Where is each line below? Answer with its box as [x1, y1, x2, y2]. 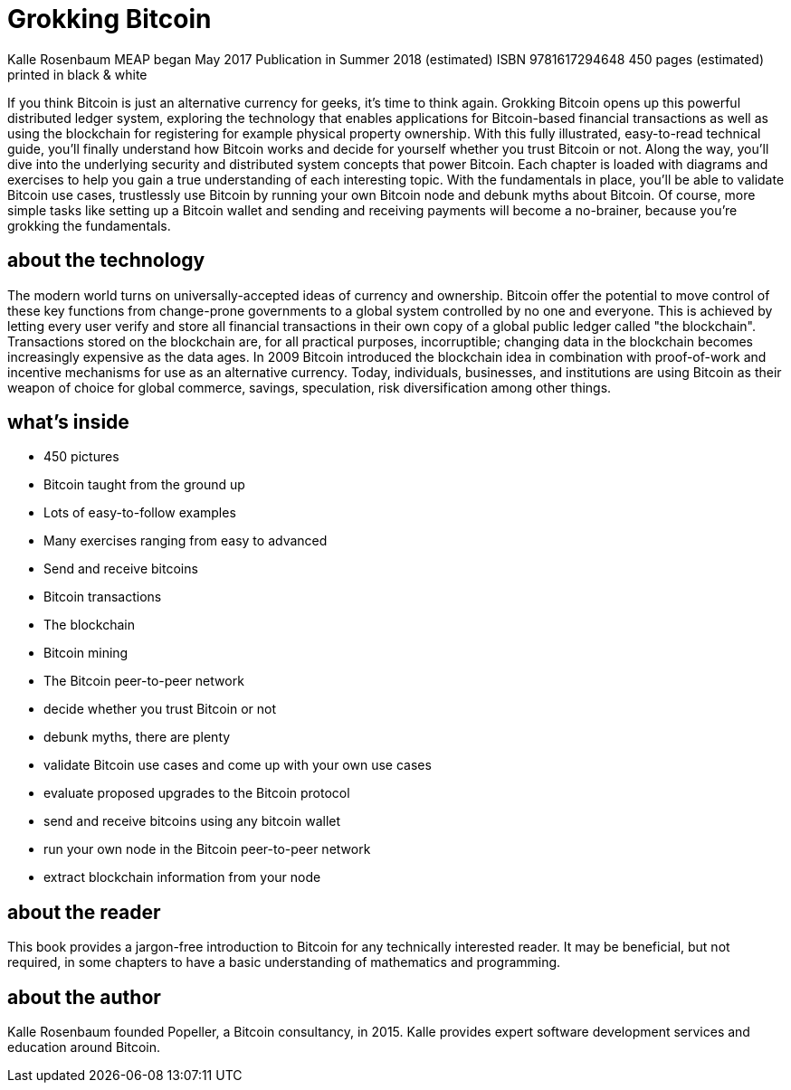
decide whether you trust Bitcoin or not [43, 701, 276, 717]
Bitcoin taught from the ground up [43, 477, 245, 493]
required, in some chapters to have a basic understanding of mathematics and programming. [7, 954, 561, 971]
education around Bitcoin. [7, 1039, 161, 1056]
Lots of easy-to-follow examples [43, 505, 236, 521]
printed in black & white [7, 66, 148, 82]
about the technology [7, 249, 205, 272]
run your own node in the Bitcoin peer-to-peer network [43, 841, 371, 858]
